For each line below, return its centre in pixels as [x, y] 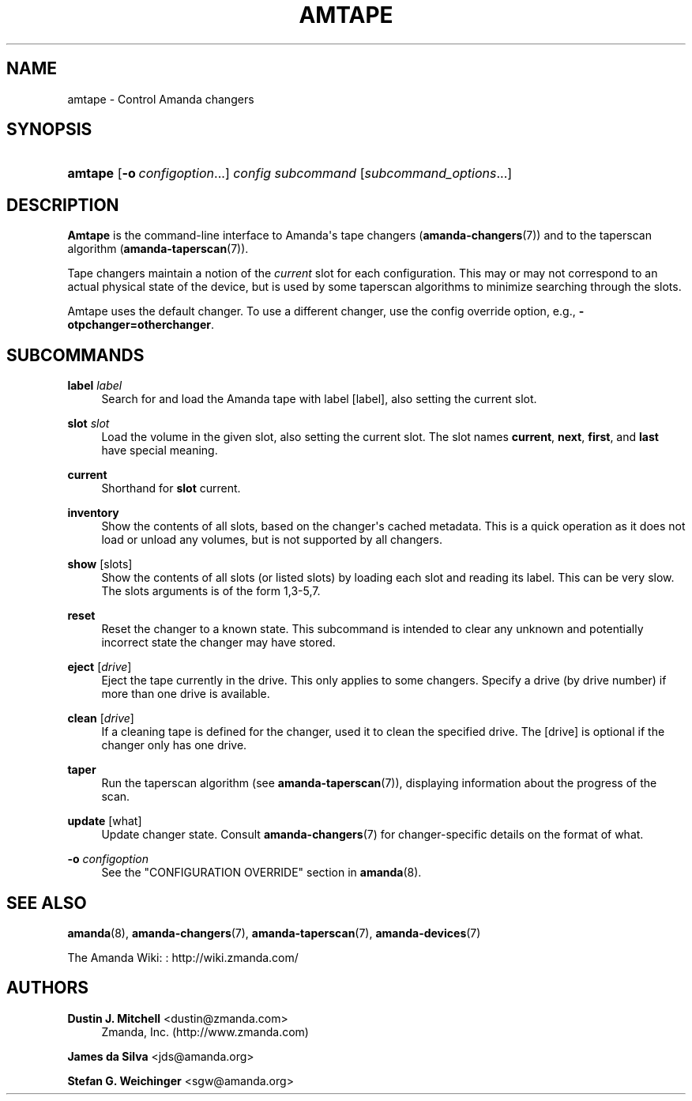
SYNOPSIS [49, 130]
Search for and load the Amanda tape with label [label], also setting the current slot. [319, 399]
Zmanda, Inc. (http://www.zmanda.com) [205, 1031]
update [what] [105, 821]
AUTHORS [48, 988]
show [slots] [100, 564]
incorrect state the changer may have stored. [218, 643]
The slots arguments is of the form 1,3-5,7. [211, 591]
